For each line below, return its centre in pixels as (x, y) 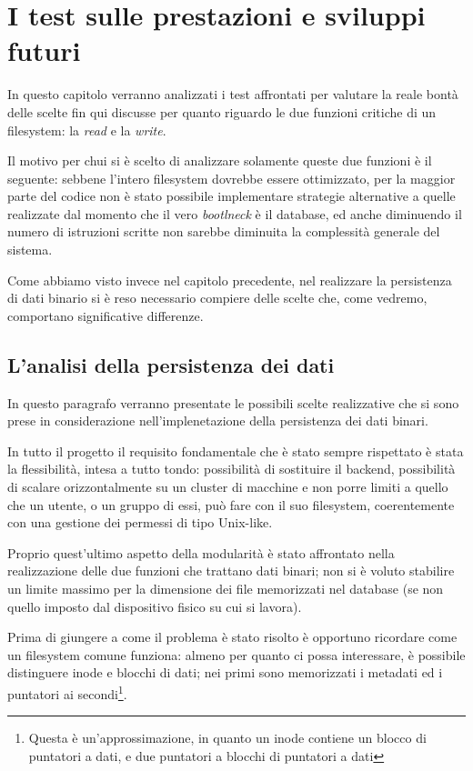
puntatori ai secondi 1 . (67, 692)
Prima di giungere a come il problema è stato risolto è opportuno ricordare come (232, 637)
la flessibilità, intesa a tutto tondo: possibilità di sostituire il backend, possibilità (231, 469)
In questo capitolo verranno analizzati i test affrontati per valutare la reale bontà (233, 94)
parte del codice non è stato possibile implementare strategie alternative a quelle (231, 196)
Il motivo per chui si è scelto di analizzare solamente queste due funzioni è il (220, 160)
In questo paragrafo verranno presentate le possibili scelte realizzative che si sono (233, 402)
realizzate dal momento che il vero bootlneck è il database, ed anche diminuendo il (235, 213)
